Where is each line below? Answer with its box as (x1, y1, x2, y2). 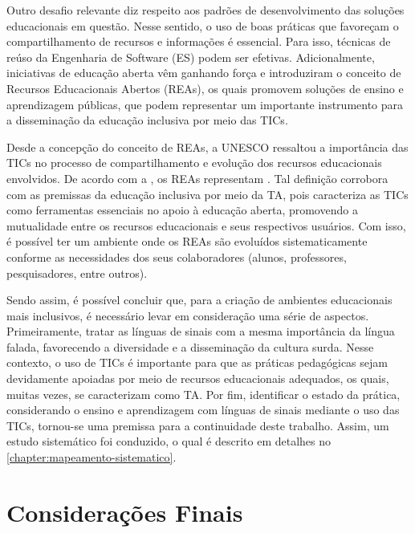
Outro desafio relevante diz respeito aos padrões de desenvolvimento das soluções (6, 2, 405, 18)
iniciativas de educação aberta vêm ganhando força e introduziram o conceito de (6, 64, 401, 81)
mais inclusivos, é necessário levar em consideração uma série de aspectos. (6, 307, 369, 323)
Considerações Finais (6, 495, 243, 528)
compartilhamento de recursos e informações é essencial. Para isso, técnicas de (6, 33, 391, 50)
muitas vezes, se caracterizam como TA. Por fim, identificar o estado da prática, (6, 385, 401, 402)
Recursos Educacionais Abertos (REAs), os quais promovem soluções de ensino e (6, 79, 404, 96)
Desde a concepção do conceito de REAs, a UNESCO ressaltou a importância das (6, 138, 409, 155)
